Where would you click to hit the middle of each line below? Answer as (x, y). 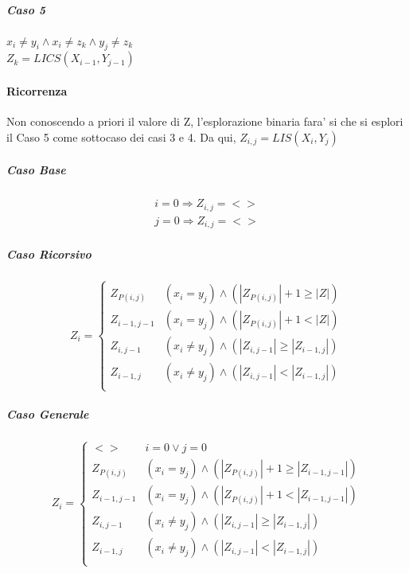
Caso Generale (48, 414)
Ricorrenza (37, 90)
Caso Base (36, 170)
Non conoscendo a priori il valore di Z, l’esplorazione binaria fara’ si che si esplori (205, 121)
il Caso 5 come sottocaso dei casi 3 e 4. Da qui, (121, 136)
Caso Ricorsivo (49, 253)
